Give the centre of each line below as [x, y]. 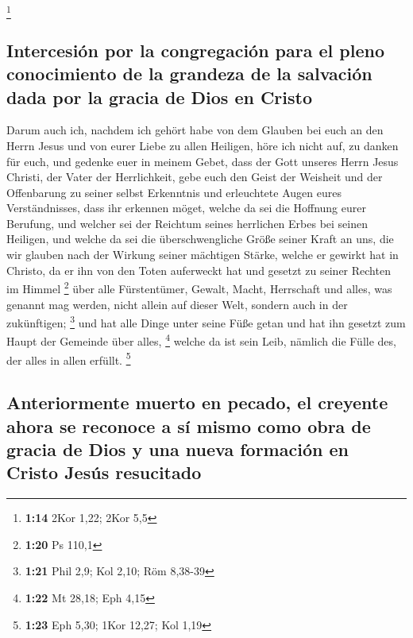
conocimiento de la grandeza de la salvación [189, 73]
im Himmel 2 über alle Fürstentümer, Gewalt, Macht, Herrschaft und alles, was [199, 287]
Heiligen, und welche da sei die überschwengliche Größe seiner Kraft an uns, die [200, 239]
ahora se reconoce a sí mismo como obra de [189, 425]
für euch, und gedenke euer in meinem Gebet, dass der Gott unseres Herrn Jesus [203, 161]
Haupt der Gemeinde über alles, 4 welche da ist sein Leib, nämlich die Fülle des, [201, 340]
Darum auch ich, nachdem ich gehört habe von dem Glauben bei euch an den [195, 130]
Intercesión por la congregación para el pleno [196, 50]
